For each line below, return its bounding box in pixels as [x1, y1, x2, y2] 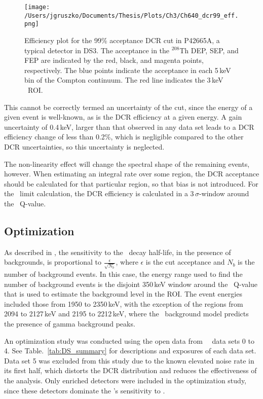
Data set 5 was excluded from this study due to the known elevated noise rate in [4, 355, 254, 366]
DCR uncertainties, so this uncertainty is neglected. [4, 141, 165, 152]
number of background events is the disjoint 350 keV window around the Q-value [4, 278, 258, 289]
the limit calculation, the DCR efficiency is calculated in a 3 [4, 188, 194, 199]
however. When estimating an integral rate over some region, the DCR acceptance [4, 168, 259, 179]
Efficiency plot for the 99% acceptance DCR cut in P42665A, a [24, 34, 220, 45]
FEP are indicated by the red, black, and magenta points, [24, 55, 204, 65]
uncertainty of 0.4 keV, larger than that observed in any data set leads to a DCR [4, 121, 254, 132]
